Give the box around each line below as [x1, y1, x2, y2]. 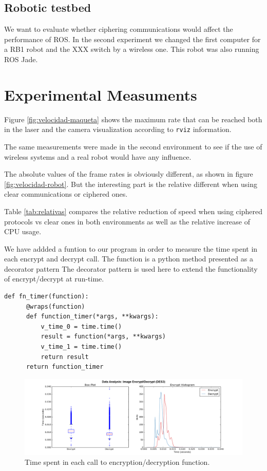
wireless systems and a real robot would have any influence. [4, 151, 192, 162]
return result [41, 353, 89, 361]
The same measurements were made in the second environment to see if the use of [4, 141, 262, 152]
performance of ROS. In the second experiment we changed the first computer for [4, 33, 261, 44]
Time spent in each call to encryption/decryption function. [25, 457, 210, 467]
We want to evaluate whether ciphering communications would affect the [4, 24, 233, 34]
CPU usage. [4, 226, 42, 237]
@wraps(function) [26, 303, 85, 310]
